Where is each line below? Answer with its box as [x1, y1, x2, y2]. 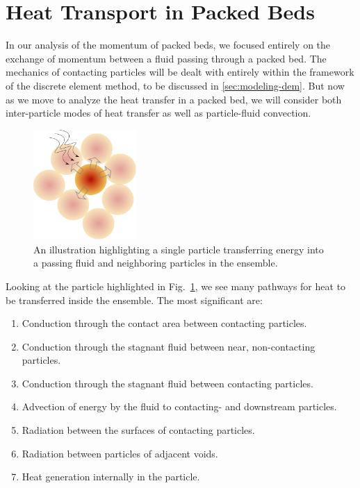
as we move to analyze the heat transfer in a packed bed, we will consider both [6, 92, 342, 106]
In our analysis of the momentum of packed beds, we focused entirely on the [6, 37, 331, 52]
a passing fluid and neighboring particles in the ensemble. [33, 255, 278, 270]
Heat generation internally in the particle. [22, 469, 200, 484]
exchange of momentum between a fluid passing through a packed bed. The [6, 51, 327, 65]
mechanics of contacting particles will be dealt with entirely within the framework [6, 65, 354, 79]
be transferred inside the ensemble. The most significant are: [6, 292, 263, 307]
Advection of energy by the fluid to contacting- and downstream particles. [22, 399, 337, 414]
